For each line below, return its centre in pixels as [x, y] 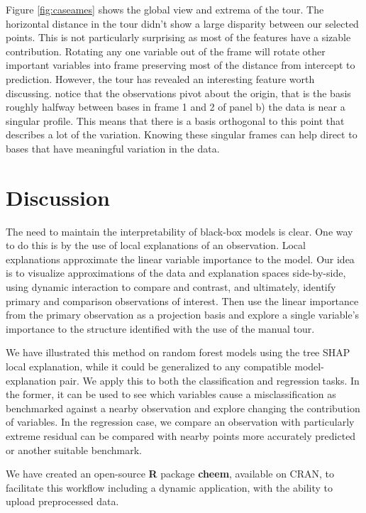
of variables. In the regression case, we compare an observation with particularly [180, 422]
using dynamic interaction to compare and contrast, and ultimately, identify [171, 287]
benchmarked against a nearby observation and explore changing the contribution [183, 408]
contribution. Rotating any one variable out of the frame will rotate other [166, 51]
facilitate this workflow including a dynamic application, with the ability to [170, 487]
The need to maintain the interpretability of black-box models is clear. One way [179, 231]
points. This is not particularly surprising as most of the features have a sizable [178, 37]
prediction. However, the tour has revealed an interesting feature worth [160, 78]
